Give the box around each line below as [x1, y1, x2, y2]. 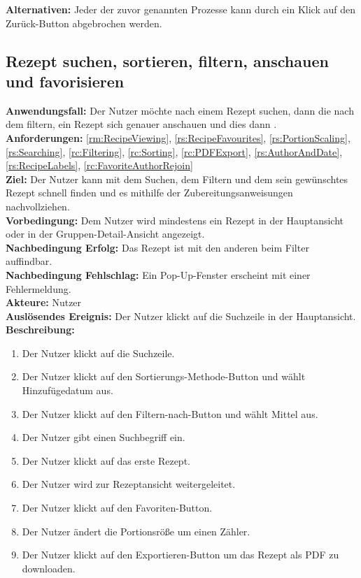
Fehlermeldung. [6, 281, 71, 296]
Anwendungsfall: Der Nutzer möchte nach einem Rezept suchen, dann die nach [6, 103, 354, 117]
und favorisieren [6, 70, 125, 92]
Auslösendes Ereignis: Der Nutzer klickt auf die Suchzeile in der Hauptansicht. [6, 308, 356, 323]
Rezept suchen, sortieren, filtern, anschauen [6, 50, 329, 71]
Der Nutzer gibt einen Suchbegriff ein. [22, 430, 185, 445]
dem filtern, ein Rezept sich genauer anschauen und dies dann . [6, 117, 277, 131]
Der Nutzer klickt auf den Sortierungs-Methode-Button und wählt [22, 369, 306, 384]
